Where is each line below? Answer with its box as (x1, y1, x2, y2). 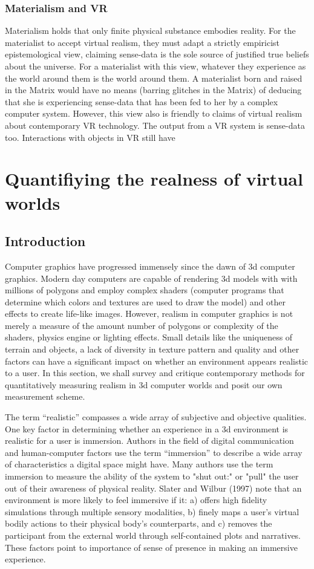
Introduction (5, 232, 86, 250)
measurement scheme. (5, 390, 85, 403)
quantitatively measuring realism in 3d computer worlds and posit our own (5, 378, 283, 391)
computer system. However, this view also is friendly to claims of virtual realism (5, 107, 303, 120)
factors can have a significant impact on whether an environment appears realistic (5, 354, 308, 367)
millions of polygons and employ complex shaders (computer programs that (5, 284, 284, 296)
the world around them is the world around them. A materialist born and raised (5, 71, 303, 84)
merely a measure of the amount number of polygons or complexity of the (5, 319, 278, 331)
